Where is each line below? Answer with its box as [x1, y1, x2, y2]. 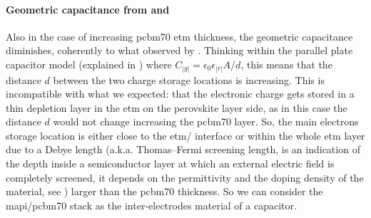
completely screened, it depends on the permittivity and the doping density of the [6, 170, 364, 185]
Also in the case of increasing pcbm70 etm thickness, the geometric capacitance [6, 28, 353, 43]
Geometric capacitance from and [6, 1, 170, 16]
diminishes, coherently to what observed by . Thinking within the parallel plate [6, 43, 353, 58]
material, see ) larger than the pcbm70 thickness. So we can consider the [6, 184, 323, 199]
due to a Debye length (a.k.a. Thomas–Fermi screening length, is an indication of [6, 142, 360, 157]
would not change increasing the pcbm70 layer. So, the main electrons [53, 114, 359, 129]
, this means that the [240, 56, 332, 71]
